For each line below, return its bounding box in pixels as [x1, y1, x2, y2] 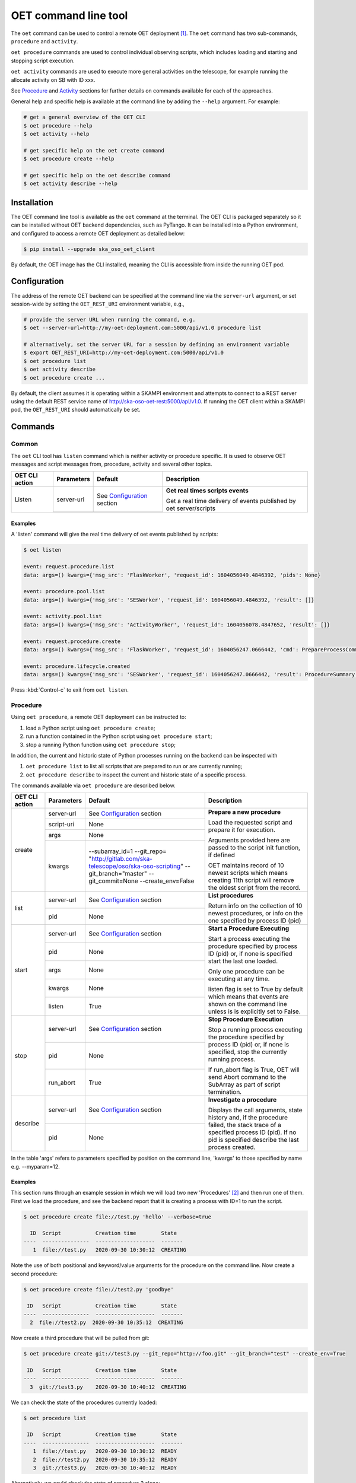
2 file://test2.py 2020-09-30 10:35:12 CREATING [30, 1319, 183, 1326]
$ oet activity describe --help [23, 180, 118, 187]
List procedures [208, 892, 254, 900]
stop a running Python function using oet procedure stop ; [26, 741, 176, 748]
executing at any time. [208, 975, 270, 983]
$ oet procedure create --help [23, 155, 115, 163]
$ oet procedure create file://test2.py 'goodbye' [23, 1286, 174, 1293]
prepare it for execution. [208, 826, 276, 834]
